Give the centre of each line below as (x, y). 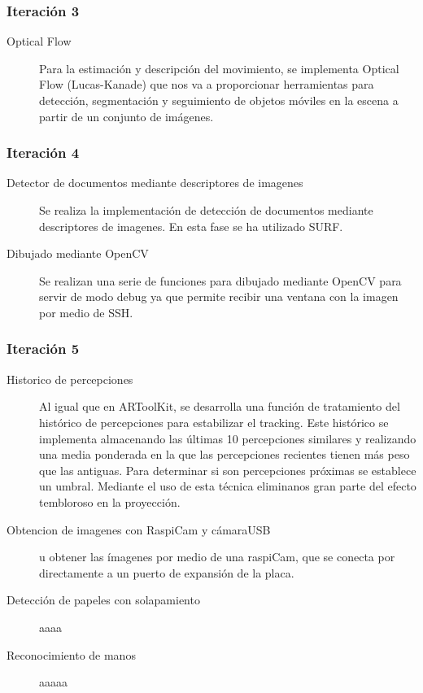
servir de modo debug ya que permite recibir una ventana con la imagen (219, 296)
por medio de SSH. (86, 312)
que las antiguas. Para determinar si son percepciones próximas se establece (228, 470)
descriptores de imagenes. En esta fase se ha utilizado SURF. (191, 226)
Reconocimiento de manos (71, 654)
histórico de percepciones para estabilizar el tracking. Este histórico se (214, 422)
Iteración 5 (43, 349)
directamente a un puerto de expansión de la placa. (167, 572)
